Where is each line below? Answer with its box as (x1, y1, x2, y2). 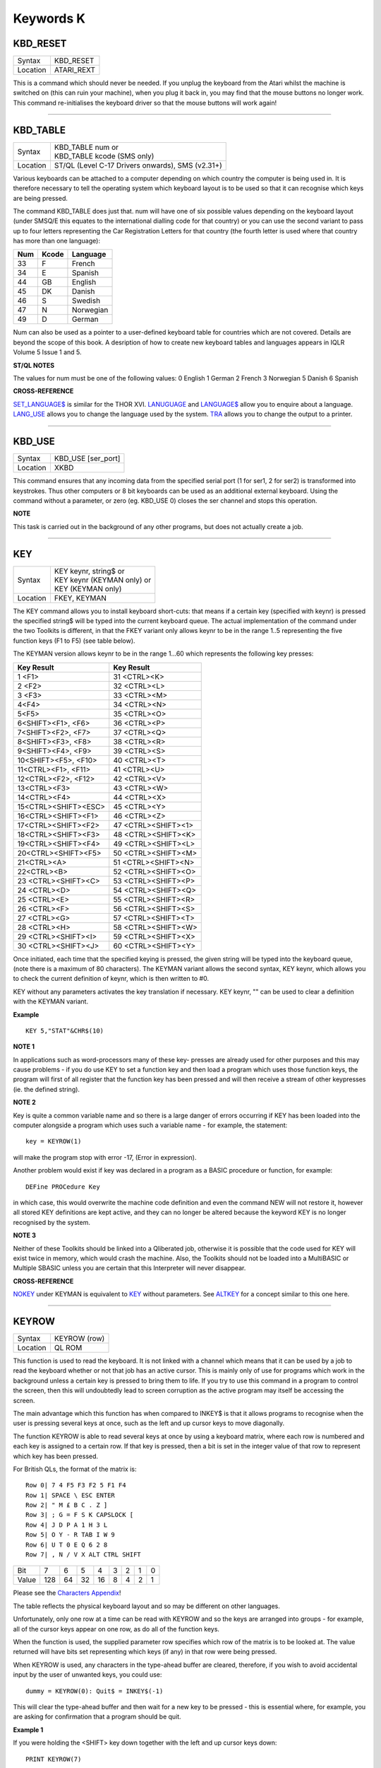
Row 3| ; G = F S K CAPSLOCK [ (25, 1511, 134, 1519)
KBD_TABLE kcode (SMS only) (54, 151, 155, 161)
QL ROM (54, 1343, 83, 1352)
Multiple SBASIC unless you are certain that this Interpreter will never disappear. (13, 1264, 246, 1272)
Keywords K (13, 11, 86, 26)
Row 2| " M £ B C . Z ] (25, 1501, 108, 1509)
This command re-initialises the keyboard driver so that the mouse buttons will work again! (13, 98, 277, 107)
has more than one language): (13, 237, 100, 245)
